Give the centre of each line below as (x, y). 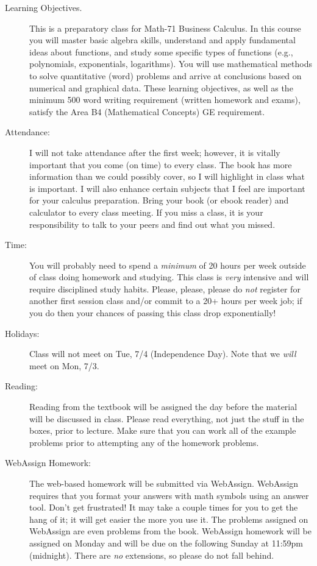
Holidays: (22, 333)
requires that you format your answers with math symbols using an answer (169, 495)
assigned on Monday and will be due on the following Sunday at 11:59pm (166, 543)
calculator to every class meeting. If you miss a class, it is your (146, 212)
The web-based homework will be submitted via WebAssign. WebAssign (164, 483)
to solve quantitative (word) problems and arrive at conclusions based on (166, 75)
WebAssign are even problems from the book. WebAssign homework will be (170, 531)
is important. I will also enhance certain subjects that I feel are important (167, 188)
